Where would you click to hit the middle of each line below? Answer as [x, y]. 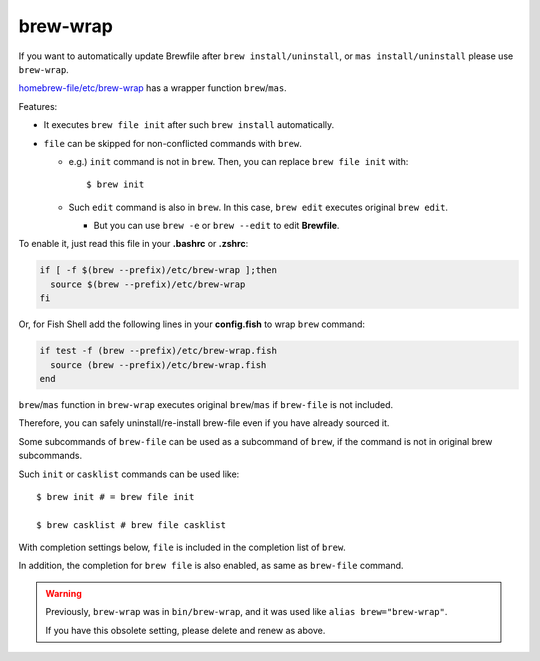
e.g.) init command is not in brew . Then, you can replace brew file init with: [238, 161]
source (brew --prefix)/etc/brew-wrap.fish [158, 364]
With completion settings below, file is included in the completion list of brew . [182, 547]
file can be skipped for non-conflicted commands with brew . [172, 143]
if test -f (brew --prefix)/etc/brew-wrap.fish [158, 351]
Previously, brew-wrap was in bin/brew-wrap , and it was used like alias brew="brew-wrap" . [246, 612]
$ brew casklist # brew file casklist [131, 524]
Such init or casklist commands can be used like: [129, 474]
